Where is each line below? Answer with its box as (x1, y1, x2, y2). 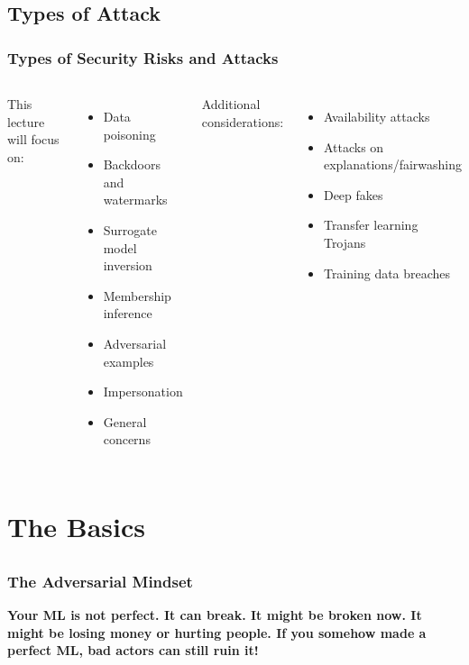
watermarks (103, 190, 168, 209)
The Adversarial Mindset (7, 569, 193, 592)
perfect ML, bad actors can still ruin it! (7, 641, 259, 660)
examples (103, 351, 154, 370)
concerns (103, 430, 151, 449)
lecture (7, 112, 45, 131)
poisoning (103, 124, 156, 143)
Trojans (323, 232, 366, 251)
